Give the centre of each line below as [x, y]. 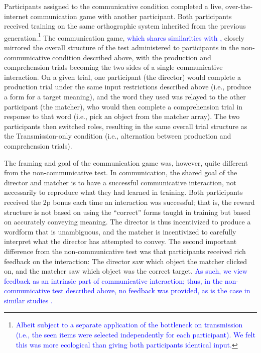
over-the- [239, 6]
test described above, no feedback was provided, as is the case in [151, 290]
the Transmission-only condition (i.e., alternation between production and [118, 136]
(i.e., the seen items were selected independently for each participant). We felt [136, 335]
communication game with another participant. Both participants [131, 16]
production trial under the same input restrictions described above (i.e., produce [128, 87]
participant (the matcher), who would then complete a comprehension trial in [123, 106]
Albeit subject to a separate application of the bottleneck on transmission [129, 325]
